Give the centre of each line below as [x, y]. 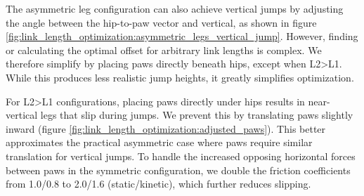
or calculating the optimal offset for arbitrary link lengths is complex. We [164, 50]
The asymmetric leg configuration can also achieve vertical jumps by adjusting [175, 8]
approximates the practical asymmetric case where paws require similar [159, 142]
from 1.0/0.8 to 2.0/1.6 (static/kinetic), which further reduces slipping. [158, 184]
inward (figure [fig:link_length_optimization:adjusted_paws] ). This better [166, 128]
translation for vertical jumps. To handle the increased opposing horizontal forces [181, 156]
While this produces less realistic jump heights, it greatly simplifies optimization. [180, 77]
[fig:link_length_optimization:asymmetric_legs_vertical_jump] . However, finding [182, 36]
